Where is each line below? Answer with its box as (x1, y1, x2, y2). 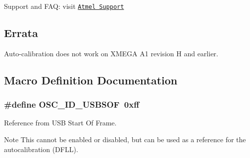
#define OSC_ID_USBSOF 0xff (4, 98, 140, 111)
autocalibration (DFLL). (4, 144, 78, 154)
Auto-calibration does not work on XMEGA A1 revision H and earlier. (4, 48, 218, 58)
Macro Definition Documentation (4, 72, 178, 87)
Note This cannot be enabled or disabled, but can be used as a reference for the (4, 134, 246, 145)
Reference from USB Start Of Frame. (4, 118, 117, 128)
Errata (4, 25, 38, 40)
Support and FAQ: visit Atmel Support (4, 1, 124, 11)
